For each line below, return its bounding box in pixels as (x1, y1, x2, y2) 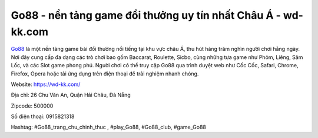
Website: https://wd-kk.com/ (11, 81, 81, 88)
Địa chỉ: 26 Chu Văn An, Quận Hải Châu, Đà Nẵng (11, 91, 131, 99)
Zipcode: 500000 (11, 102, 54, 109)
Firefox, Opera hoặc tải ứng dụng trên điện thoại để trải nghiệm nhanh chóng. (11, 70, 199, 77)
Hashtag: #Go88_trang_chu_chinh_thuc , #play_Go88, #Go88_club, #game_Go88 (11, 123, 206, 131)
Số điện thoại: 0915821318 (11, 113, 75, 120)
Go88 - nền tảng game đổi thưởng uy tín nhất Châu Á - (11, 9, 281, 22)
